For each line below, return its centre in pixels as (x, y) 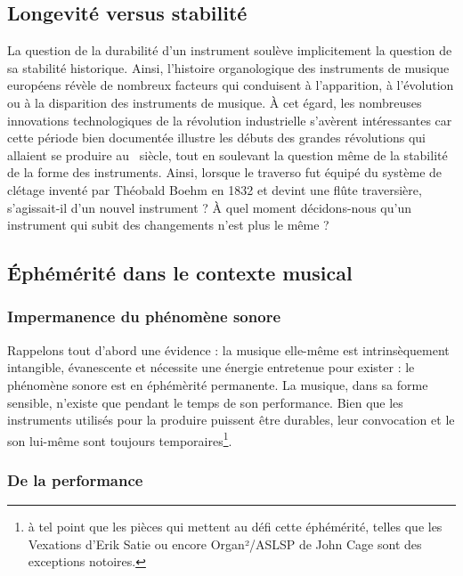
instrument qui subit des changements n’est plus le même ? (168, 225)
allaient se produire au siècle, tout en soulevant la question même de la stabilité (227, 154)
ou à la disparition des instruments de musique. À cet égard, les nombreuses (215, 102)
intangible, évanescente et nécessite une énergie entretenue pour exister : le (211, 367)
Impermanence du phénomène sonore (144, 316)
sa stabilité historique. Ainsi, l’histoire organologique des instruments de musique (228, 67)
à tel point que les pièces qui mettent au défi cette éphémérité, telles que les (235, 527)
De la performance (75, 479)
